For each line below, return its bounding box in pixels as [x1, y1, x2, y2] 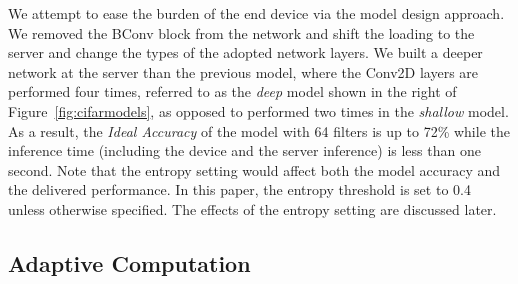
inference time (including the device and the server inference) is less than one [8, 140, 481, 161]
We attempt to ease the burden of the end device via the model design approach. [8, 3, 505, 23]
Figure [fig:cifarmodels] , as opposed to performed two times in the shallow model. [8, 100, 509, 121]
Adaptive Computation [8, 247, 251, 278]
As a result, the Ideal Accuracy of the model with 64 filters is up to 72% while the [8, 120, 510, 141]
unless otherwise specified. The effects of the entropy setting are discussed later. [8, 198, 497, 219]
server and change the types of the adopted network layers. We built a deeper [8, 42, 483, 63]
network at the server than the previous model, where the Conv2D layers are [8, 61, 479, 82]
